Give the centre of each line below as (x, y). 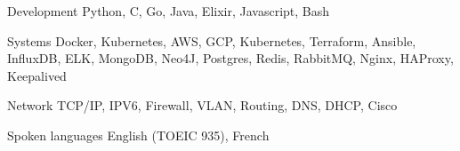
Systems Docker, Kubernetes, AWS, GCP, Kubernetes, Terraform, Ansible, (212, 40)
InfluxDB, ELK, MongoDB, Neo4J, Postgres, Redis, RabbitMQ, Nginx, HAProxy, (230, 58)
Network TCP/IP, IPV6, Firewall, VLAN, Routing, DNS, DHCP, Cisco (202, 105)
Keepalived (37, 75)
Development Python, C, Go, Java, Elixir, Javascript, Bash (169, 11)
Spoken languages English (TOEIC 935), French (138, 135)
